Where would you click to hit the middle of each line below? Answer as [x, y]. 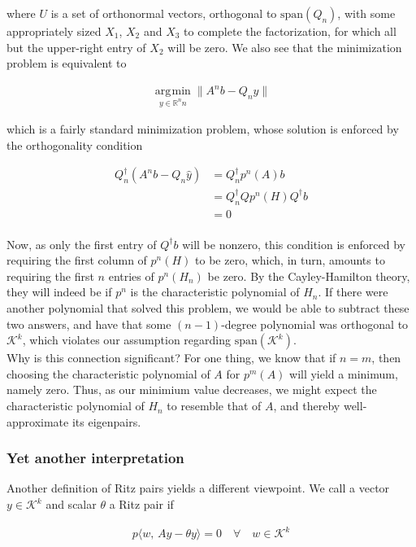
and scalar [71, 504]
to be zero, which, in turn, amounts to [290, 260]
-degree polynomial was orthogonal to [315, 324]
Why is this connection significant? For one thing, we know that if [171, 358]
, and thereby [307, 406]
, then [386, 358]
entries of [131, 276]
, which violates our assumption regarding [127, 340]
